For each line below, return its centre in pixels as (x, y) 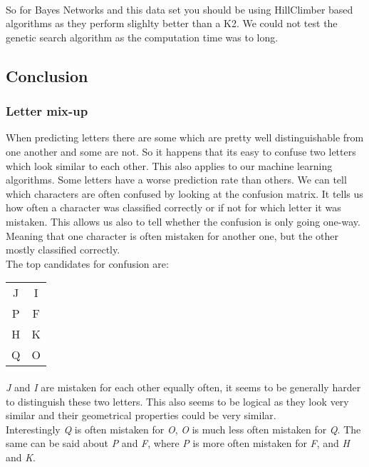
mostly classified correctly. (63, 250)
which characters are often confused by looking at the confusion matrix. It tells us (184, 193)
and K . (21, 457)
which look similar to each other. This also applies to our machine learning (169, 165)
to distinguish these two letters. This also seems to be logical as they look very (177, 401)
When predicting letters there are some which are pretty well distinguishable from (185, 137)
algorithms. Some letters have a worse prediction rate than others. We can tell (176, 180)
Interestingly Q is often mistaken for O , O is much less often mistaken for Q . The (183, 429)
